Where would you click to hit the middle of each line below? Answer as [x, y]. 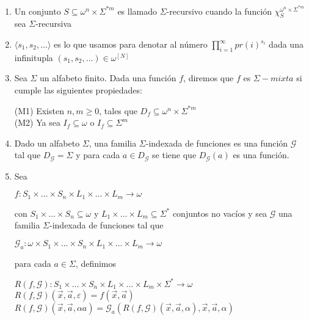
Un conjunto [38, 11]
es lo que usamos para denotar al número [131, 44]
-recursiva [53, 24]
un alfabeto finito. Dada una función [108, 78]
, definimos [96, 263]
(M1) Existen [39, 110]
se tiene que [174, 155]
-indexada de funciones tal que [107, 225]
